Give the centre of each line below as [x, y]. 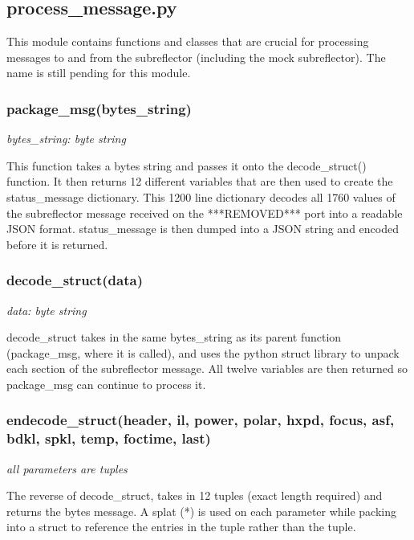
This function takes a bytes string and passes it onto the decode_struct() [187, 165]
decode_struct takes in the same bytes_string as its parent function [174, 337]
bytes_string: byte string [66, 139]
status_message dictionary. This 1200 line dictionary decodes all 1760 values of [201, 196]
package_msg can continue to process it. [106, 384]
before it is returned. [57, 244]
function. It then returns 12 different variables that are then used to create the [200, 181]
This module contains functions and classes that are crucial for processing [188, 41]
